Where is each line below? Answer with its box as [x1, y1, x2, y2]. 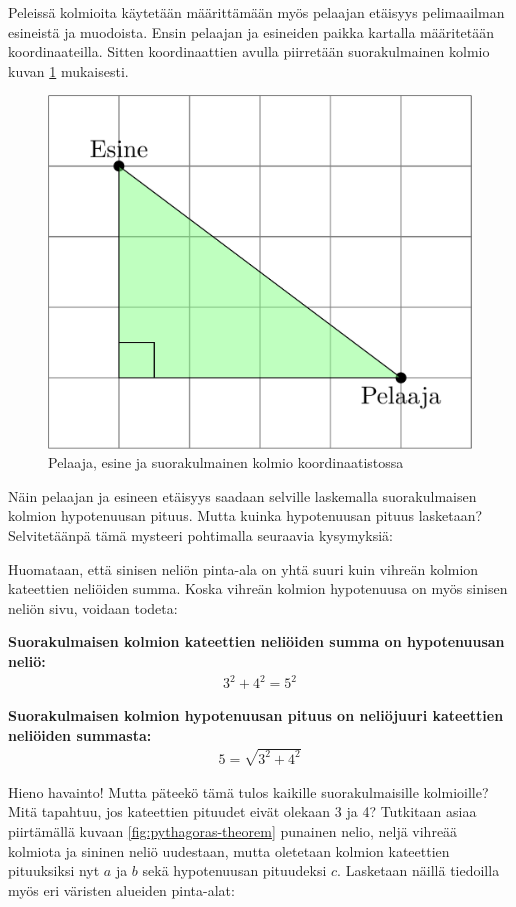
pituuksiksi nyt [8, 860, 100, 881]
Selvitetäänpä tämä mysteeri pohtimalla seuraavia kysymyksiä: [8, 524, 393, 545]
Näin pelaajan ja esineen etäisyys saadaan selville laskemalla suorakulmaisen [8, 485, 477, 506]
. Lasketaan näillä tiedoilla [337, 860, 500, 881]
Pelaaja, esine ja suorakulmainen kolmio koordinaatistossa [48, 452, 404, 473]
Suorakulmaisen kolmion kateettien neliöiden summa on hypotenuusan [8, 631, 505, 652]
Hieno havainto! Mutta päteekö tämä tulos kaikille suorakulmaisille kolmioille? [8, 781, 489, 802]
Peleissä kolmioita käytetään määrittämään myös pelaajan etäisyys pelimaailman [8, 2, 505, 22]
